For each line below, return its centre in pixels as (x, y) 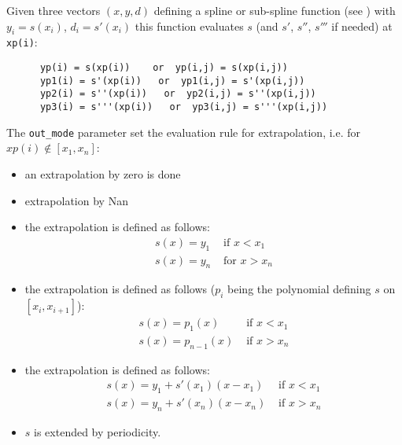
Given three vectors (53, 10)
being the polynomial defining (299, 289)
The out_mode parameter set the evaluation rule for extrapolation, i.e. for (184, 132)
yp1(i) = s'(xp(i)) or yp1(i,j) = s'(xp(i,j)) (172, 81)
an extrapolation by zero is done (103, 173)
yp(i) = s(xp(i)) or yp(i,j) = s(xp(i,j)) (164, 68)
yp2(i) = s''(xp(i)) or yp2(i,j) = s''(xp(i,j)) (178, 94)
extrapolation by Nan (76, 200)
